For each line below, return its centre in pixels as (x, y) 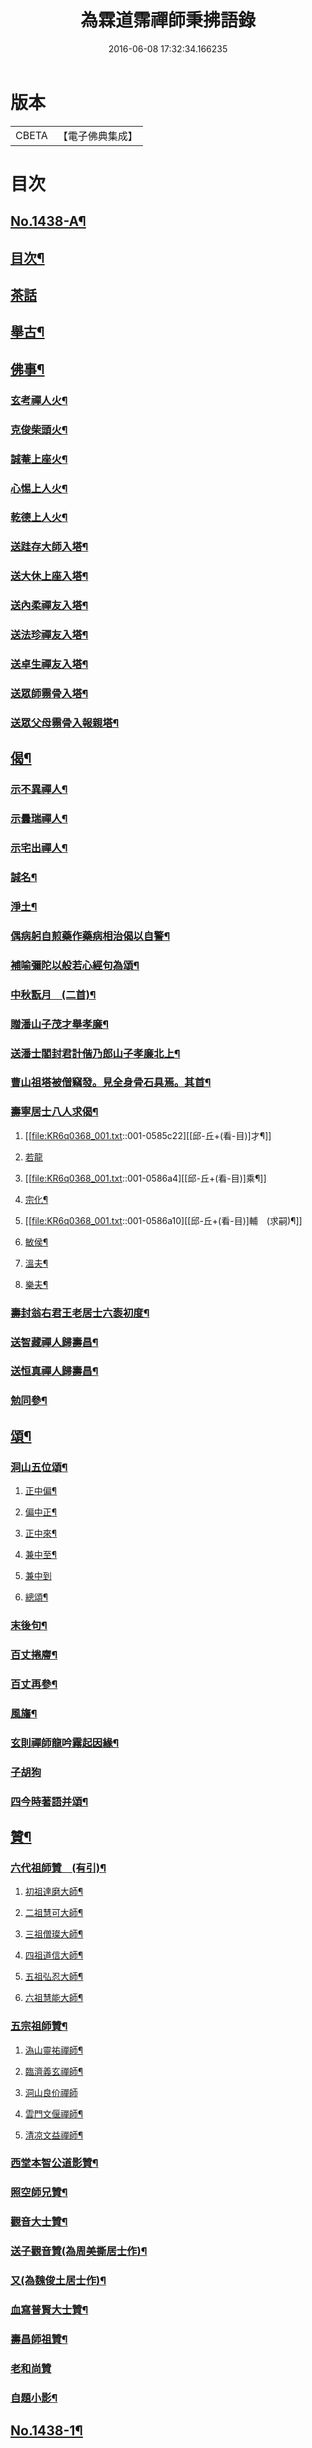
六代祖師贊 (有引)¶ (58, 1868)
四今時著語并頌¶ (49, 1801)
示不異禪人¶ (39, 789)
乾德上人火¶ (39, 518)
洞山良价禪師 (51, 2092)
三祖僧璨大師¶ (54, 1934)
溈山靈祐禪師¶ (54, 2050)
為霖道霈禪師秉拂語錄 (167, 20)
